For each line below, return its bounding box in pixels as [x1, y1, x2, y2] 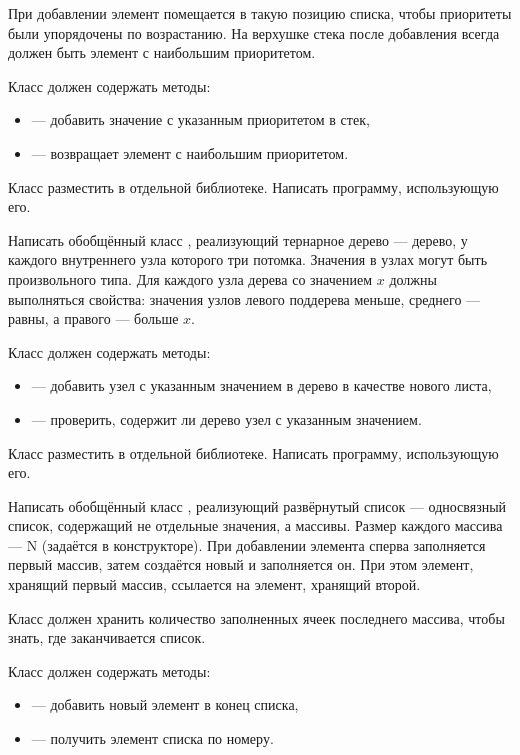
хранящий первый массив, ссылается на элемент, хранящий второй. [8, 574, 421, 595]
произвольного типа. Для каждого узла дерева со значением [8, 268, 373, 289]
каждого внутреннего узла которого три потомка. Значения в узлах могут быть [8, 249, 488, 270]
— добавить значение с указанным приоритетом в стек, [31, 109, 370, 130]
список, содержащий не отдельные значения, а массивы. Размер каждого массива [8, 515, 503, 536]
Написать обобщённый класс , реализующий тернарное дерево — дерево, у [8, 229, 468, 250]
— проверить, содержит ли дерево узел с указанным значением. [31, 408, 422, 429]
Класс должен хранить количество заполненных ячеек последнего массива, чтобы [8, 607, 505, 628]
